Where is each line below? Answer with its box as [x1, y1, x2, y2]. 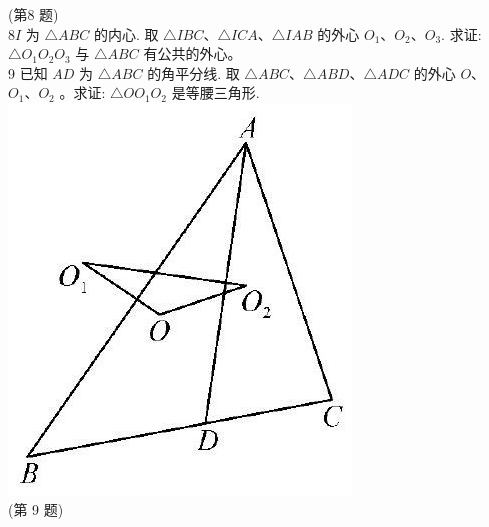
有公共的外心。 [143, 43, 242, 64]
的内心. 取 [93, 23, 159, 44]
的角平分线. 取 [147, 62, 240, 83]
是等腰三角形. [171, 82, 260, 103]
